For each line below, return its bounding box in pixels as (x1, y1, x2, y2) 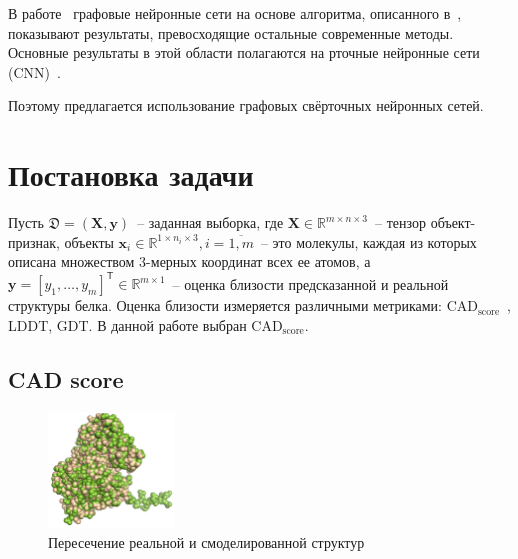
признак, (8, 231, 60, 252)
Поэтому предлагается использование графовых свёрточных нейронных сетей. (8, 95, 484, 116)
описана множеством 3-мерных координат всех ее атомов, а (8, 251, 371, 272)
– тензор (375, 212, 426, 233)
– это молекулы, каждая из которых (260, 231, 477, 252)
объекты (64, 231, 114, 252)
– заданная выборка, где (137, 212, 284, 233)
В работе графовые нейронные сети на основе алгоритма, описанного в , (8, 3, 462, 23)
